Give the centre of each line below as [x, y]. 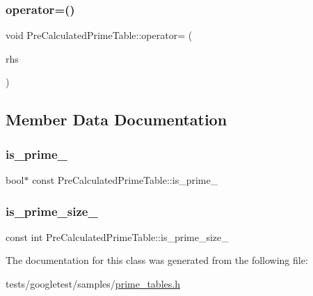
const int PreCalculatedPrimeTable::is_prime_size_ [117, 236]
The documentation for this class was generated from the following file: [157, 260]
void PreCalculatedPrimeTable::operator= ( [99, 35]
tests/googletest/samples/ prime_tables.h [93, 283]
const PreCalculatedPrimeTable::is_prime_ [125, 180]
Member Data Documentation [117, 119]
